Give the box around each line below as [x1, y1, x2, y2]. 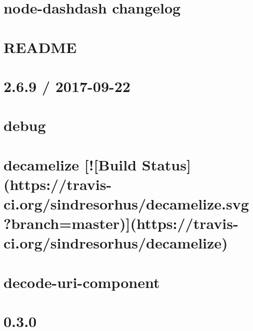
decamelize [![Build [3, 154, 137, 174]
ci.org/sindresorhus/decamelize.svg [3, 193, 249, 214]
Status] [141, 154, 191, 174]
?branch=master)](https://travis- [3, 213, 238, 233]
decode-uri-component [3, 271, 160, 292]
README [3, 36, 77, 57]
